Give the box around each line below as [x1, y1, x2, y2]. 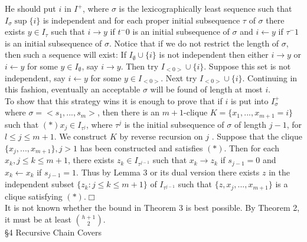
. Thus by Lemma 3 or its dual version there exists [76, 165, 260, 178]
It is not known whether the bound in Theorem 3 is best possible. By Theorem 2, [5, 201, 300, 214]
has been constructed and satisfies [80, 141, 203, 154]
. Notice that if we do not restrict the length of [109, 37, 279, 49]
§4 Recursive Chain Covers [5, 226, 102, 238]
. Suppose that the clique [211, 130, 302, 142]
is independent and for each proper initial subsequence [43, 14, 240, 26]
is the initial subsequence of [124, 118, 224, 130]
